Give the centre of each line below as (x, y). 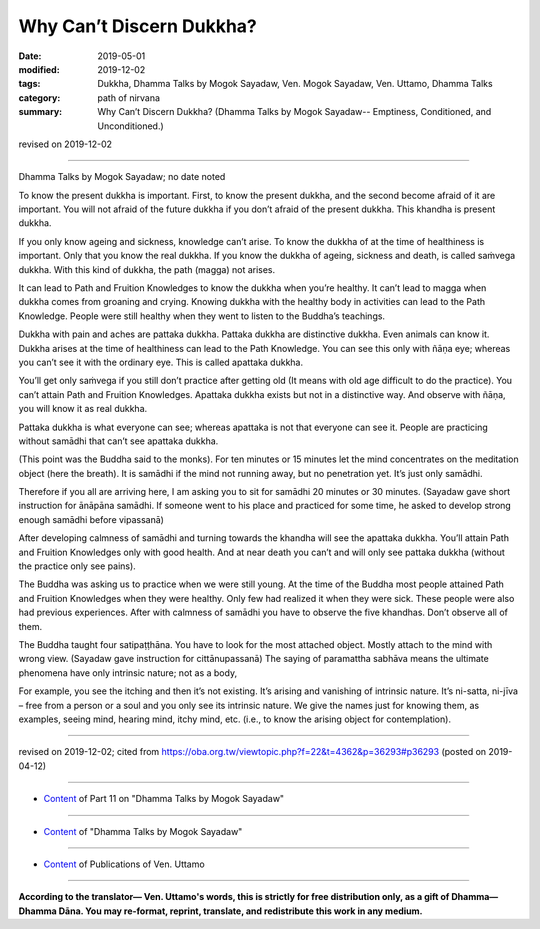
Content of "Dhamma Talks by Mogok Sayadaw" (143, 831)
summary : (40, 112)
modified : (39, 69)
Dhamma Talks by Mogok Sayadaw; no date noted (122, 177)
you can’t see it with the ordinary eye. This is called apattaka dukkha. (161, 362)
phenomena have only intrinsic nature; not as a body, (128, 672)
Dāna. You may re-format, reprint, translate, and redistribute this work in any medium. (241, 911)
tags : (29, 84)
